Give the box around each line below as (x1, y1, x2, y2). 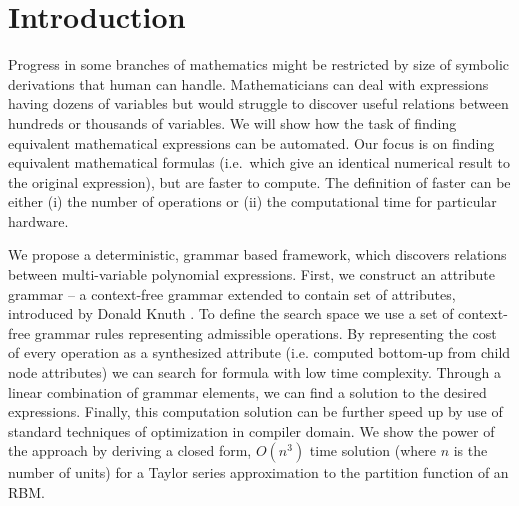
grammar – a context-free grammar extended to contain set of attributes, (8, 283, 456, 304)
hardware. (8, 210, 69, 231)
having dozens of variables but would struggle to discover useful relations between (8, 93, 509, 114)
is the (453, 440, 488, 461)
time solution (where (309, 440, 436, 461)
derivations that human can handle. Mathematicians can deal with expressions (8, 73, 489, 94)
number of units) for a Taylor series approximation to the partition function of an (8, 462, 509, 483)
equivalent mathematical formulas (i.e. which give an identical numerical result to (8, 152, 510, 173)
